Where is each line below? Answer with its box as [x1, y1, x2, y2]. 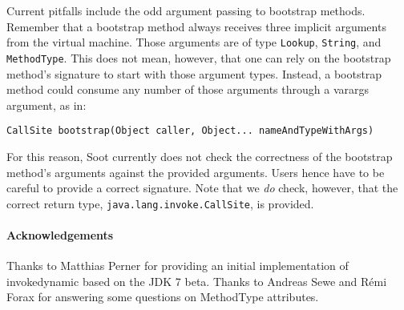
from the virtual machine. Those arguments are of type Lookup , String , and [6, 34, 382, 50]
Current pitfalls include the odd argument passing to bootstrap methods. [6, 2, 366, 18]
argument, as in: [6, 96, 87, 113]
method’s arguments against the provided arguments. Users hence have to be [6, 163, 385, 180]
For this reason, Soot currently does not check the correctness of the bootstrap [6, 147, 393, 164]
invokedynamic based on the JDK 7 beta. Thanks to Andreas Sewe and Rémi [6, 272, 387, 289]
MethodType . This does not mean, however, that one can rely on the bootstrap [6, 49, 391, 66]
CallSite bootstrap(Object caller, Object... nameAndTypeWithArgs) [6, 125, 374, 137]
